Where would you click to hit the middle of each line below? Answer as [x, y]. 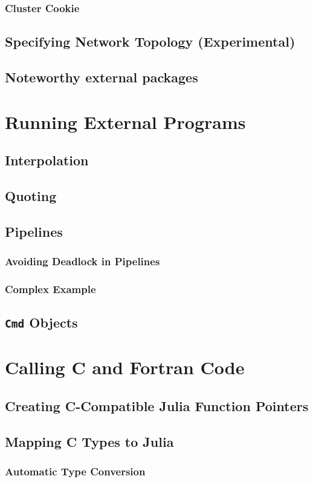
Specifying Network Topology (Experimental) [150, 41]
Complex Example [50, 289]
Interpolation [47, 160]
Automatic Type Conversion [75, 471]
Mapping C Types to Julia [89, 441]
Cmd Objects [41, 322]
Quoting [31, 195]
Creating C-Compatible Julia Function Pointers [157, 405]
